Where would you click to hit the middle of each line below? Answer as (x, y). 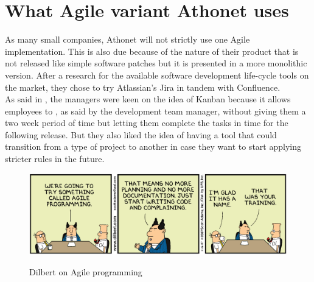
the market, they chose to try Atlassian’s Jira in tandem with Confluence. (143, 87)
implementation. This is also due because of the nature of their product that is (152, 51)
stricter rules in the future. (55, 159)
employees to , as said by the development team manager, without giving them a (155, 111)
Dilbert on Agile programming (86, 271)
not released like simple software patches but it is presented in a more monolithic (156, 63)
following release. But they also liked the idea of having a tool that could (141, 134)
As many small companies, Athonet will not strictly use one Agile (127, 39)
